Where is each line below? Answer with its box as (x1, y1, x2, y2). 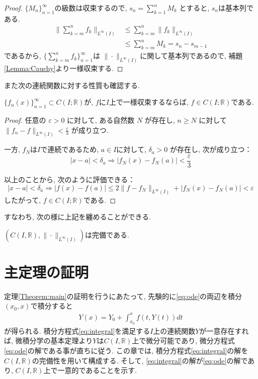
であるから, (4, 50, 41, 61)
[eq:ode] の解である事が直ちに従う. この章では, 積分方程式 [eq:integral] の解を (4, 345, 248, 355)
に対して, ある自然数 (67, 114, 135, 125)
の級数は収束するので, (54, 3, 127, 13)
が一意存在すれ (199, 325, 249, 336)
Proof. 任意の (4, 114, 46, 125)
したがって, (4, 194, 41, 205)
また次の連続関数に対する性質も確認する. (4, 80, 140, 90)
